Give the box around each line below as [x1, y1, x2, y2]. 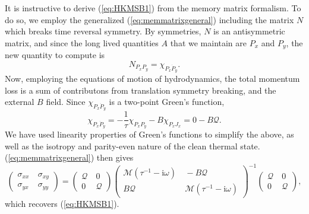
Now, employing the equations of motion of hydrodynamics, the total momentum [5, 72, 300, 85]
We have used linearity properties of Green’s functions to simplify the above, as [5, 128, 294, 140]
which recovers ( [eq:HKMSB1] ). [5, 197, 119, 209]
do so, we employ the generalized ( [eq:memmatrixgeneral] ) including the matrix [5, 13, 294, 25]
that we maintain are [170, 36, 247, 49]
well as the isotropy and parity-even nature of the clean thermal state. [5, 139, 260, 152]
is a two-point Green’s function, [109, 95, 225, 108]
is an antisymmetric [213, 25, 285, 37]
